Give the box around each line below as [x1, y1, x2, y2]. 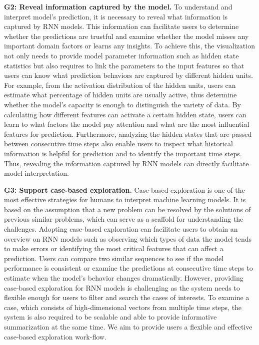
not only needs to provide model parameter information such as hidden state [4, 50, 239, 60]
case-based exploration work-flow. [4, 331, 106, 342]
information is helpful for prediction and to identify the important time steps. [4, 148, 242, 158]
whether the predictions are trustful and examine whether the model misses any [4, 30, 249, 41]
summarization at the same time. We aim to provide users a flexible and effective [4, 322, 252, 332]
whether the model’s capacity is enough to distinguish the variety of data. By [4, 99, 241, 109]
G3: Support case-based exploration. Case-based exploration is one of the [4, 184, 245, 195]
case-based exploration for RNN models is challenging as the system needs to [4, 282, 240, 293]
